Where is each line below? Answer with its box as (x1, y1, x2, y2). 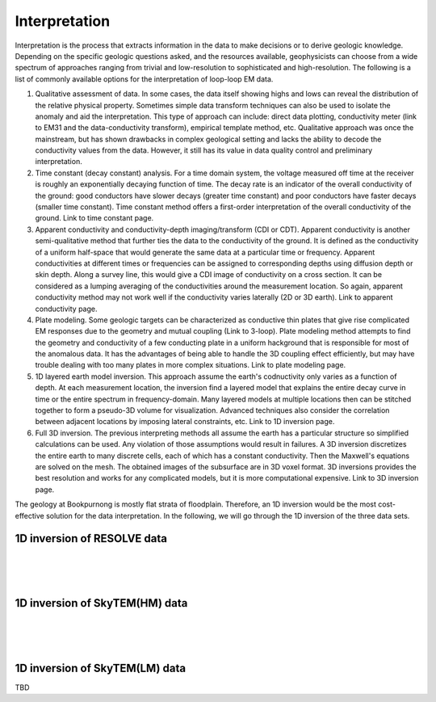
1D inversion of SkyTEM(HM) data (15, 596, 188, 610)
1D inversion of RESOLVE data (15, 532, 168, 545)
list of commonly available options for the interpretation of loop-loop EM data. (15, 74, 274, 84)
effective (15, 511, 44, 520)
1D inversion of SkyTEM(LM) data (15, 661, 186, 675)
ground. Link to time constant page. (35, 213, 154, 223)
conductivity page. (35, 304, 98, 313)
